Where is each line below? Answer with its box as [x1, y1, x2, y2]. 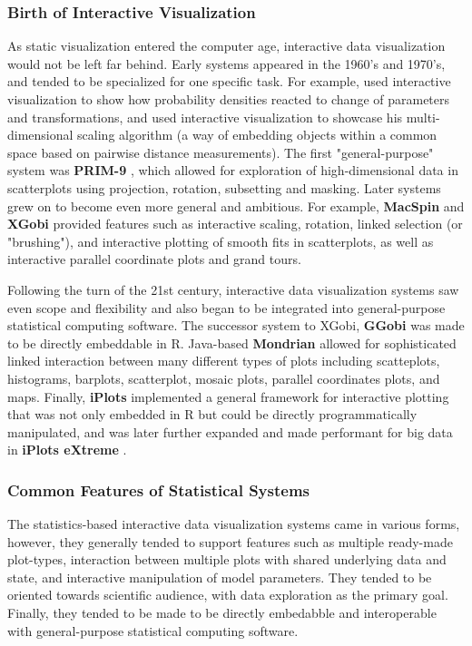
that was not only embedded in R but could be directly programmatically [7, 405, 418, 424]
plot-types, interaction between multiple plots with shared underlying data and [7, 550, 447, 569]
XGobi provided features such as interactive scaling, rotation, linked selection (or [7, 214, 463, 233]
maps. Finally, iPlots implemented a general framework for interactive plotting [7, 387, 449, 406]
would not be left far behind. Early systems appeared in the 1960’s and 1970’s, [7, 54, 446, 73]
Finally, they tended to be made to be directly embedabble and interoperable [7, 603, 437, 622]
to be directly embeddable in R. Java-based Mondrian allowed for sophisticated [7, 333, 457, 352]
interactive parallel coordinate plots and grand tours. [7, 250, 301, 269]
